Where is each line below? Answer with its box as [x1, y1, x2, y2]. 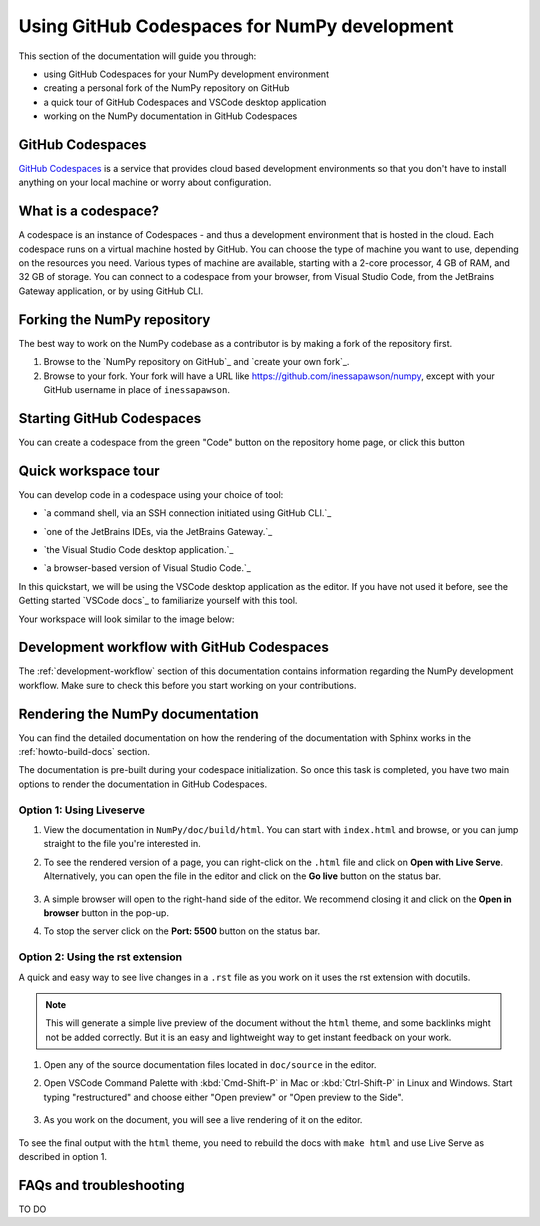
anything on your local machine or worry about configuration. [18, 176, 272, 189]
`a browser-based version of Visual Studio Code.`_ [43, 562, 252, 574]
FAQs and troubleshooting [18, 1176, 185, 1194]
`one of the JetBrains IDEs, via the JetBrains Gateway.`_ [43, 525, 273, 537]
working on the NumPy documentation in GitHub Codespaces [43, 110, 298, 122]
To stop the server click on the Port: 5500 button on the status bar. [43, 925, 320, 937]
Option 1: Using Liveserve [18, 803, 145, 817]
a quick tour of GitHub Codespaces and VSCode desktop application [43, 96, 327, 108]
